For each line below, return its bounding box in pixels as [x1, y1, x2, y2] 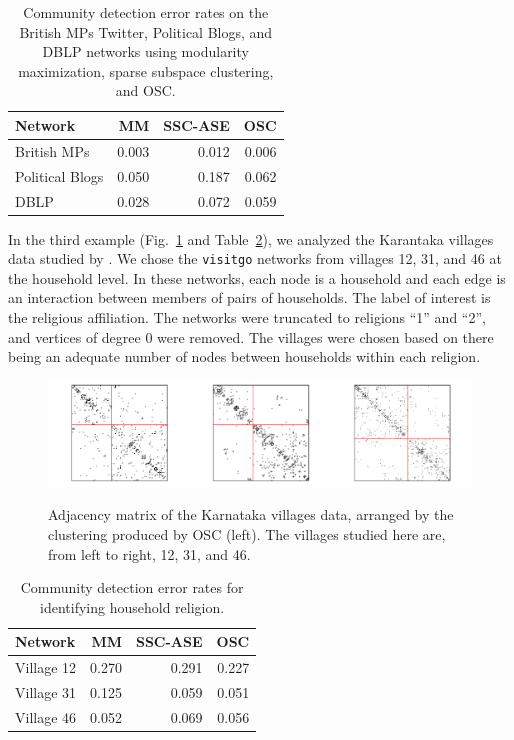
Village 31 [15, 682, 77, 703]
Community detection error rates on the [23, 2, 269, 22]
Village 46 [15, 706, 77, 727]
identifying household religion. [40, 596, 225, 617]
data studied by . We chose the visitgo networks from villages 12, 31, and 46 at [8, 248, 502, 269]
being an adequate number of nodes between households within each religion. [8, 346, 481, 367]
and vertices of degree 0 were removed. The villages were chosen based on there [8, 326, 494, 347]
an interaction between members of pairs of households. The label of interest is [8, 287, 491, 308]
